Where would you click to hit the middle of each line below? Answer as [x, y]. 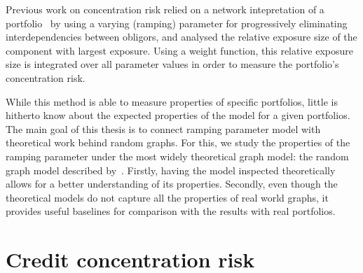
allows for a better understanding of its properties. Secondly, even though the [172, 184]
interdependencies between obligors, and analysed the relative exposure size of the [181, 37]
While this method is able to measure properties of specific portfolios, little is [172, 101]
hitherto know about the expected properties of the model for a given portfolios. [178, 115]
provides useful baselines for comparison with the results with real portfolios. [171, 211]
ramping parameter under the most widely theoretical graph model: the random [177, 156]
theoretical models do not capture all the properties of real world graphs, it [167, 197]
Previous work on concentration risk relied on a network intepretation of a [165, 9]
